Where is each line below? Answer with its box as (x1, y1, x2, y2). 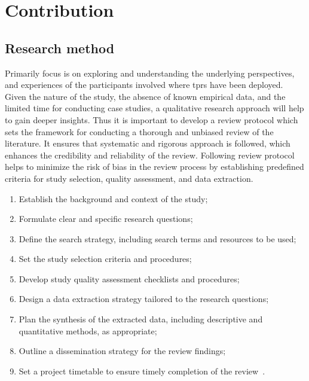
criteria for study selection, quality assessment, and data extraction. (5, 172, 253, 184)
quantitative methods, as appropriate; (19, 324, 157, 337)
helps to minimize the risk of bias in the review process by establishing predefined (5, 160, 304, 173)
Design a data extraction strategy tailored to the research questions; (19, 292, 269, 305)
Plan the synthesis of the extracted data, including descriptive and (19, 313, 263, 325)
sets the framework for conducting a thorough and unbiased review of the (5, 125, 274, 138)
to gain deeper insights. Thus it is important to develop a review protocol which (5, 113, 298, 126)
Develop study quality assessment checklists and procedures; (19, 272, 240, 285)
